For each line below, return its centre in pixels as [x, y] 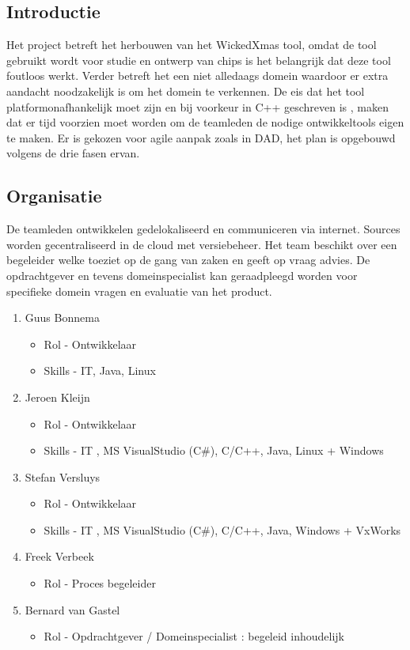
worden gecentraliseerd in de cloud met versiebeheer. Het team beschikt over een [202, 244]
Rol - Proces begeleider [100, 583]
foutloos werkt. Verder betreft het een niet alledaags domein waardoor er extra [197, 76]
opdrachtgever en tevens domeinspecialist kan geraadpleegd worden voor [182, 275]
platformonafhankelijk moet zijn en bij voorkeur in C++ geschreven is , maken [197, 106]
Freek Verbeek [59, 556]
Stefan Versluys [63, 476]
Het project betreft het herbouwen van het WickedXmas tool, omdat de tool [192, 45]
